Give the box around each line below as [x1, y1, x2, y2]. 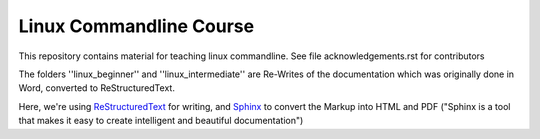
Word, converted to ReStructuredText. [18, 82, 175, 94]
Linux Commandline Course [18, 15, 255, 37]
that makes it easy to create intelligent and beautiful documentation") [18, 115, 304, 127]
